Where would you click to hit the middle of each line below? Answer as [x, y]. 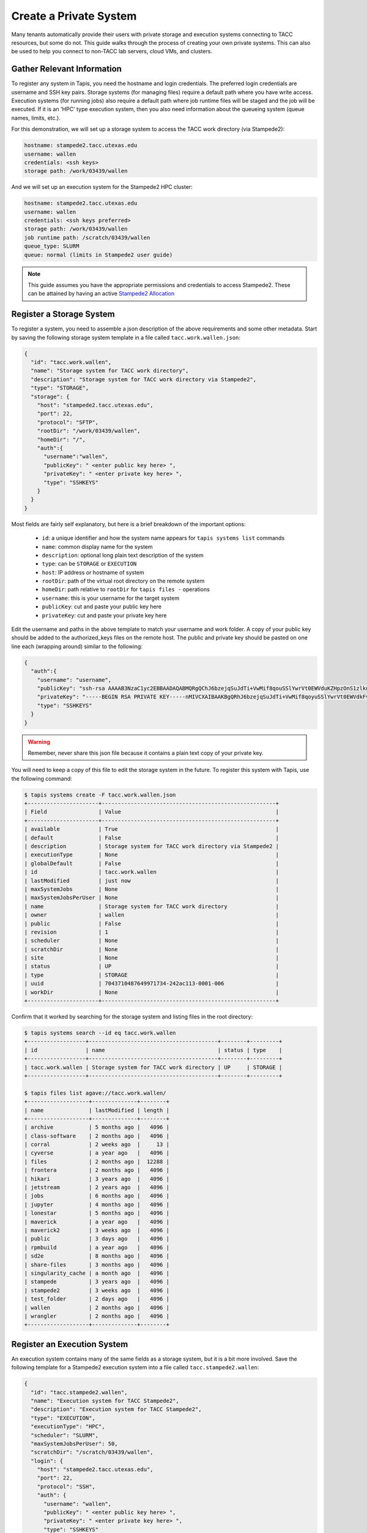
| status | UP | [152, 966]
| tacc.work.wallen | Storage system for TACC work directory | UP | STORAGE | [153, 1067]
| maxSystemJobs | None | [152, 889]
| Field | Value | [152, 812]
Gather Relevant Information [67, 69]
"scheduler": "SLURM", [65, 1435]
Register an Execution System [70, 1344]
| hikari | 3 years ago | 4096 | [97, 1179]
